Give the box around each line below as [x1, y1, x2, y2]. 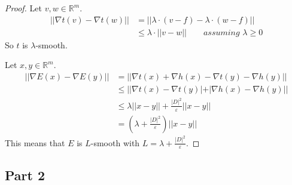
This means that [5, 136, 65, 149]
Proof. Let [5, 2, 42, 14]
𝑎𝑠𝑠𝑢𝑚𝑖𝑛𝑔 [203, 28, 240, 37]
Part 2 [5, 165, 45, 184]
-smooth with [90, 136, 140, 149]
